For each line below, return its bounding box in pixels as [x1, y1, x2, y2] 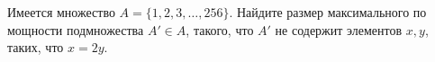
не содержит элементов [275, 20, 403, 39]
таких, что [7, 38, 64, 57]
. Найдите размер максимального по [229, 3, 427, 21]
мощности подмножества [7, 20, 144, 39]
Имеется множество [7, 3, 115, 21]
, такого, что [186, 20, 254, 39]
